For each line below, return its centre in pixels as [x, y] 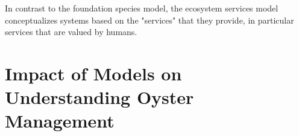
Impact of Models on [93, 73]
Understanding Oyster [99, 97]
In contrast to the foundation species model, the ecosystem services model [142, 8]
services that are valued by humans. [71, 32]
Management [60, 121]
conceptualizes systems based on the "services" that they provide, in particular [149, 20]
